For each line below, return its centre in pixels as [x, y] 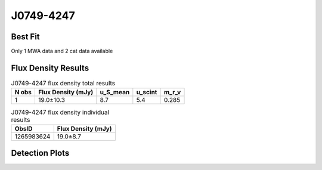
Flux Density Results [50, 68]
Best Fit [25, 37]
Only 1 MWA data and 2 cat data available [62, 51]
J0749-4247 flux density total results [63, 84]
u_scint [147, 92]
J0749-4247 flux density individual [60, 112]
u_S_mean [115, 92]
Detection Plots [40, 153]
